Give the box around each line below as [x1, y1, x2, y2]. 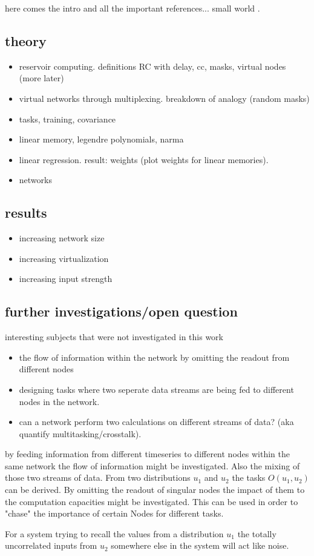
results [5, 203, 47, 222]
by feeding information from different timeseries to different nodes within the [5, 447, 290, 460]
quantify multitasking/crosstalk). [19, 427, 142, 440]
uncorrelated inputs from [5, 539, 97, 552]
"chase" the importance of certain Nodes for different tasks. [5, 507, 224, 520]
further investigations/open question [5, 302, 238, 321]
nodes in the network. [19, 395, 100, 407]
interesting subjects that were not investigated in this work [5, 330, 223, 343]
